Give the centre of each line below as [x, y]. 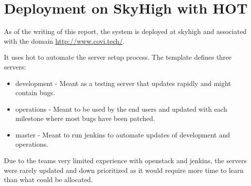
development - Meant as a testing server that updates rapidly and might [123, 83]
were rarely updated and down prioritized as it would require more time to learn [124, 170]
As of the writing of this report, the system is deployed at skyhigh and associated [125, 31]
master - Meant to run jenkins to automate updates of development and [123, 134]
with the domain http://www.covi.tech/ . [64, 41]
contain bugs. [35, 93]
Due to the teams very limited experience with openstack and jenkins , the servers [125, 161]
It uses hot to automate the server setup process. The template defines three [118, 57]
